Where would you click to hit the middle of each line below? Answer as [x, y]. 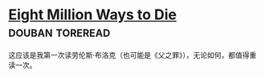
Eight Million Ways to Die [92, 15]
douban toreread [59, 32]
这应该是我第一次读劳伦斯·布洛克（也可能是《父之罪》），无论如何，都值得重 [132, 55]
